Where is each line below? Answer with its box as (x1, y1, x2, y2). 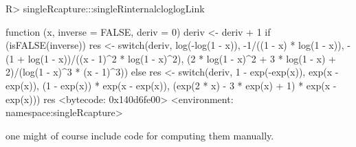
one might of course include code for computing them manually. (5, 128, 274, 142)
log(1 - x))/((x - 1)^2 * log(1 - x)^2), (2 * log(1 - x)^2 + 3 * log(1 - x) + (27, 51, 337, 65)
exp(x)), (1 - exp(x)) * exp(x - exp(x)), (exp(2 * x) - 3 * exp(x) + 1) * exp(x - (5, 78, 337, 92)
